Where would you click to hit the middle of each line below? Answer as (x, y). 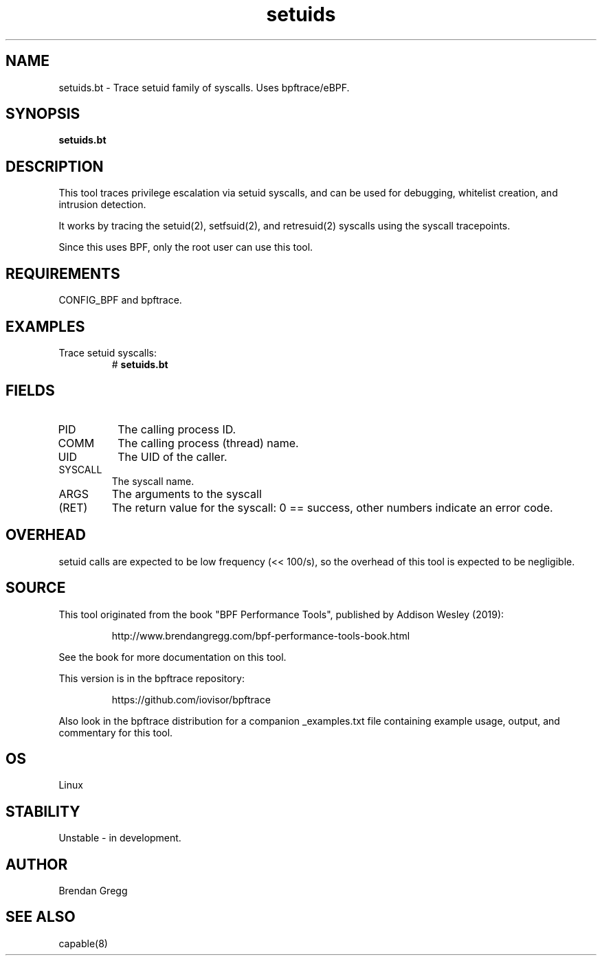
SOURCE (36, 588)
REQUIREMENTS (63, 273)
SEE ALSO (41, 917)
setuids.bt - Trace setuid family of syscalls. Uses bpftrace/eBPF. (204, 87)
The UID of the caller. (172, 456)
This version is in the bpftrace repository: (152, 678)
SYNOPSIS (43, 114)
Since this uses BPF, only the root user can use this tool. (186, 247)
